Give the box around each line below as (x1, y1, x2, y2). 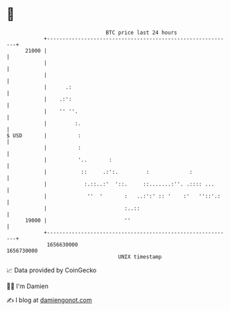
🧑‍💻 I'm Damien (6, 282, 49, 290)
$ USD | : (6, 132, 81, 139)
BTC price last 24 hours (105, 29, 177, 36)
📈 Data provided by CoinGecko (6, 266, 97, 274)
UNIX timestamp (118, 253, 162, 260)
